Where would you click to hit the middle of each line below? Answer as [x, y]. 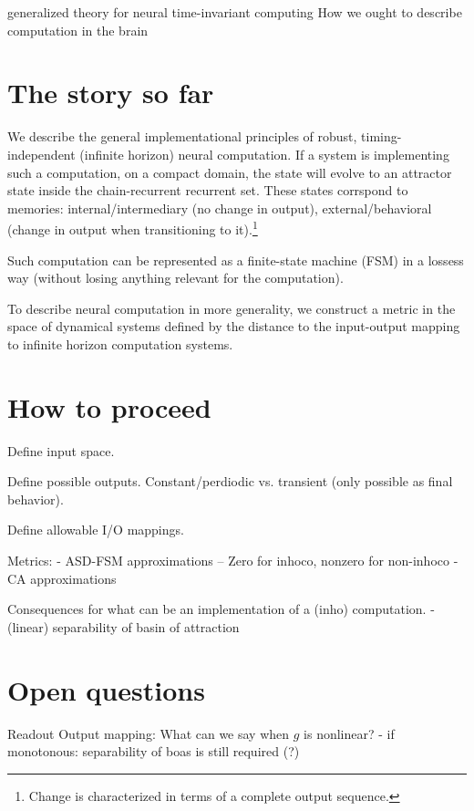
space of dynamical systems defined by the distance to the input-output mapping [234, 326]
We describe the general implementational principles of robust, [182, 136]
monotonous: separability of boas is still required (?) [154, 751]
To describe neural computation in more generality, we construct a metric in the [232, 308]
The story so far [111, 93]
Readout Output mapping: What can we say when [149, 733]
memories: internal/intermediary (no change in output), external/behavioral [220, 208]
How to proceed [109, 406]
